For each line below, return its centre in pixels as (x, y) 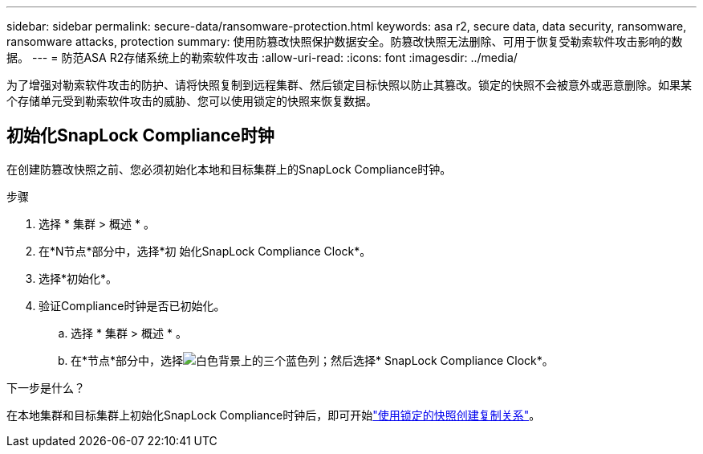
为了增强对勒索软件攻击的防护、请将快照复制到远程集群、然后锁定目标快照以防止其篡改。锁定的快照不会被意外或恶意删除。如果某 (349, 85)
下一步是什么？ (46, 387)
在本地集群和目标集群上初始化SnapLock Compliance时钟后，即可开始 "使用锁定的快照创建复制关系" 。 (274, 415)
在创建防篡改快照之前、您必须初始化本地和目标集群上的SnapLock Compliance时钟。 (229, 169)
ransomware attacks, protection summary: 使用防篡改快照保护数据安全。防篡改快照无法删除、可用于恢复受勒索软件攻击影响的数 (345, 41)
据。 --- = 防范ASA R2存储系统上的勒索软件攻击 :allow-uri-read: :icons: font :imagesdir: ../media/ (262, 57)
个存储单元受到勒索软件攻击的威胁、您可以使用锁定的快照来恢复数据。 (192, 101)
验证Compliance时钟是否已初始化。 (132, 305)
